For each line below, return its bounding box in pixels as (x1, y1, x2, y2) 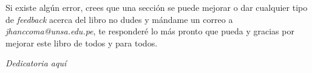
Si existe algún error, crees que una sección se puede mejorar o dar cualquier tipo (5, 1, 308, 13)
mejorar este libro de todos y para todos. (5, 36, 158, 49)
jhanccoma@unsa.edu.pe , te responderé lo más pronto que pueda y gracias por (5, 25, 294, 37)
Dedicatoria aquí (5, 57, 67, 69)
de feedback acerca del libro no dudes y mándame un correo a (5, 13, 233, 25)
